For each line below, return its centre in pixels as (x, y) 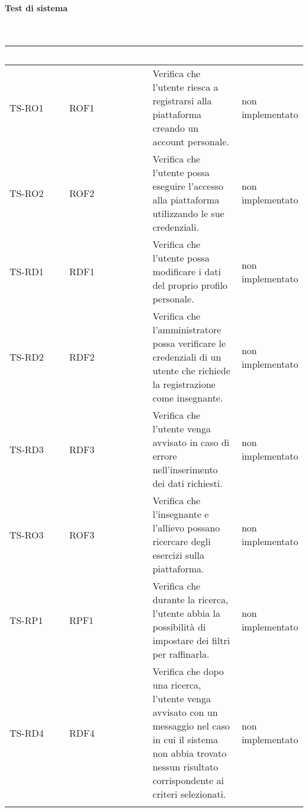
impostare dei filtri (191, 641)
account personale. (191, 142)
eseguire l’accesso (188, 186)
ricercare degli (182, 542)
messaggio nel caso (191, 726)
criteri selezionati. (189, 794)
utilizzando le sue (188, 214)
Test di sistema (36, 7)
